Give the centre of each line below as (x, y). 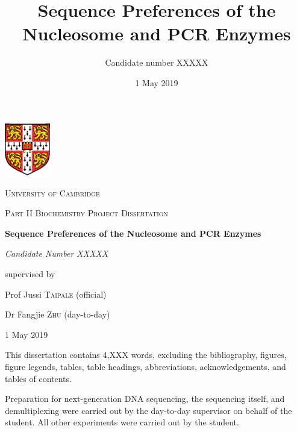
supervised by (30, 273)
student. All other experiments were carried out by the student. (122, 422)
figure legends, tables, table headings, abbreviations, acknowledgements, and (145, 366)
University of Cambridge (52, 193)
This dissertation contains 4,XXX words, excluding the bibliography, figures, (146, 355)
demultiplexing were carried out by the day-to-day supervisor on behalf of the (148, 410)
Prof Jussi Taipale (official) (56, 294)
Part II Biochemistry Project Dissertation (87, 213)
